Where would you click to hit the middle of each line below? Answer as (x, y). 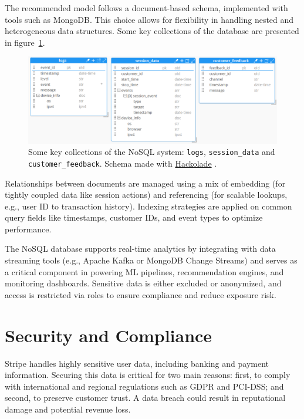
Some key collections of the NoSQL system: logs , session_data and (152, 152)
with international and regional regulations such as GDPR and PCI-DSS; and (144, 386)
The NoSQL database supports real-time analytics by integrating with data (140, 249)
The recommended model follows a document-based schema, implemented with (146, 8)
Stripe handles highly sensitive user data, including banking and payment (137, 363)
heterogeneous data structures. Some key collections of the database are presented (152, 31)
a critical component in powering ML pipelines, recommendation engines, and (144, 271)
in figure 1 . (25, 42)
